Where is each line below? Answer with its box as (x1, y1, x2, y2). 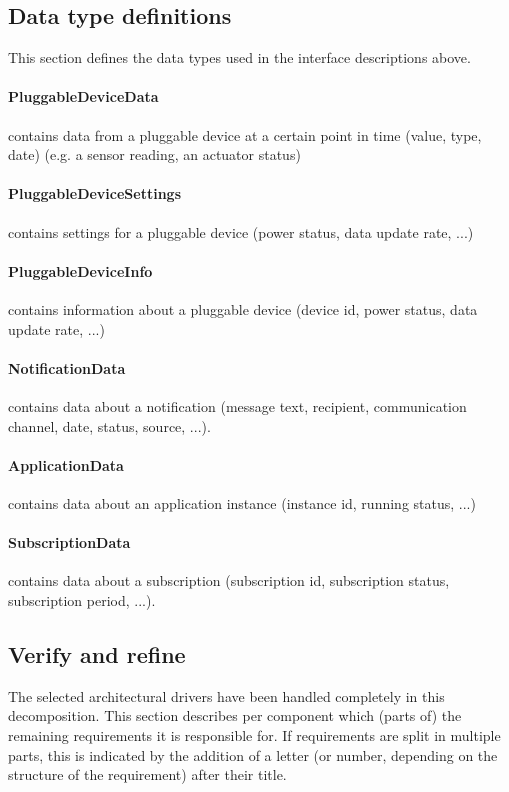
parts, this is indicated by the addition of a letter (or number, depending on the (8, 744, 498, 765)
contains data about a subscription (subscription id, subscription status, (8, 570, 450, 591)
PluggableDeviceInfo (8, 260, 153, 281)
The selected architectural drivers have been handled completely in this (8, 685, 445, 706)
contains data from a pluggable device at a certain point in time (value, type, (8, 124, 482, 145)
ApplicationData (8, 454, 124, 475)
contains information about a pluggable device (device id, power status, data (8, 298, 478, 319)
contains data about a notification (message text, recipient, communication (8, 395, 467, 416)
